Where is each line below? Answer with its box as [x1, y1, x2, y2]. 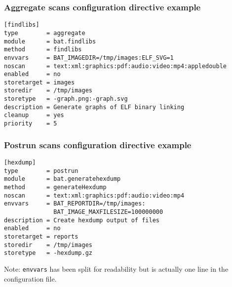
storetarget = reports [4, 233, 78, 240]
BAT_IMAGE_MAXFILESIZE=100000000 [53, 208, 163, 215]
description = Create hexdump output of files [4, 216, 159, 224]
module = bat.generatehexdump [4, 175, 121, 183]
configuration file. [4, 273, 57, 284]
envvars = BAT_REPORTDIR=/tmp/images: [4, 200, 146, 207]
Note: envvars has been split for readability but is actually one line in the [4, 263, 229, 274]
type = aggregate [4, 29, 85, 37]
